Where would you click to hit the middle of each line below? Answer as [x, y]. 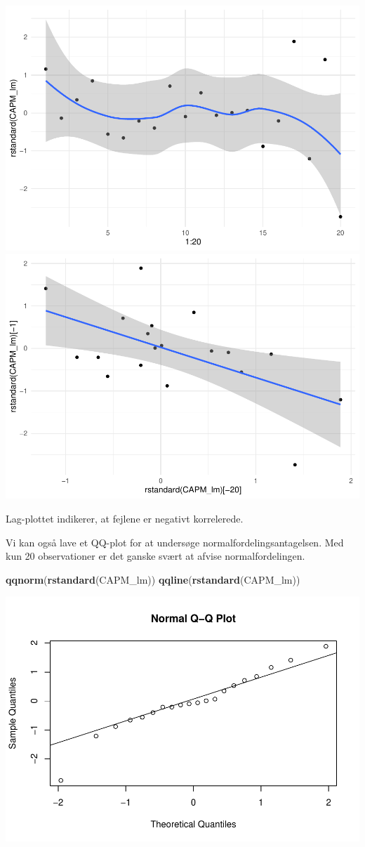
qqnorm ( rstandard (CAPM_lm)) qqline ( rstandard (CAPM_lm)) [153, 579]
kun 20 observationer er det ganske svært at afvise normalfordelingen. [155, 556]
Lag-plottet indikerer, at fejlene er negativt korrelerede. [125, 519]
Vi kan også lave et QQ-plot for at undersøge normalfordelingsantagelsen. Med [175, 542]
